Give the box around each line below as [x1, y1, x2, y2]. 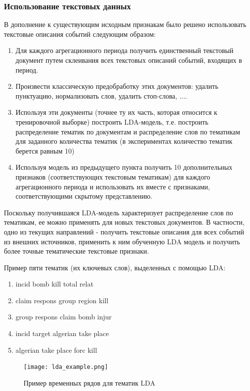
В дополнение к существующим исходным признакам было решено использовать [4, 19, 247, 29]
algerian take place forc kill [15, 344, 97, 355]
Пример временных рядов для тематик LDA [24, 377, 155, 388]
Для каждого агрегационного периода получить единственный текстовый [15, 45, 234, 55]
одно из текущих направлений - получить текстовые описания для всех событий [4, 226, 244, 236]
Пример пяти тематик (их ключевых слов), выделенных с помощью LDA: [4, 262, 225, 272]
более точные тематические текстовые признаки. [4, 246, 149, 256]
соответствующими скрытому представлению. [15, 191, 153, 201]
